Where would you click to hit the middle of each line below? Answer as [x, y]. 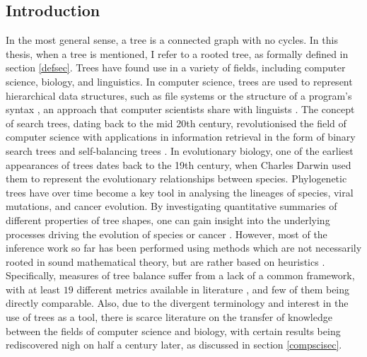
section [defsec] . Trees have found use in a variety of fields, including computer [176, 68]
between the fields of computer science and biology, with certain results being [173, 330]
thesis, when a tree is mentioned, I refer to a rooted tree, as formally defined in [177, 53]
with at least [33, 289]
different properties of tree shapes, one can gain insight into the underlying [168, 220]
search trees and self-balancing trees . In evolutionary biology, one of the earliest [180, 150]
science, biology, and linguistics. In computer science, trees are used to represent [179, 81]
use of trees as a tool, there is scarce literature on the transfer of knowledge [169, 317]
